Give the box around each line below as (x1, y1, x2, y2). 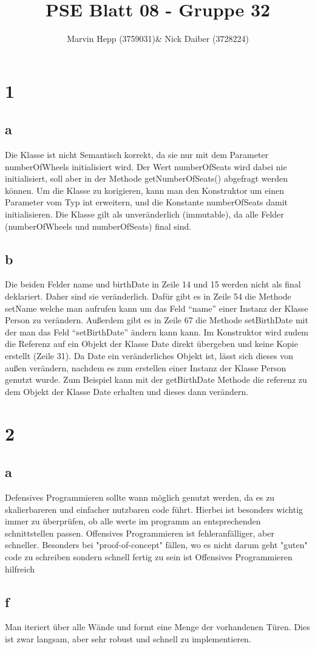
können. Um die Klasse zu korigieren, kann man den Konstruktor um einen (5, 184, 285, 196)
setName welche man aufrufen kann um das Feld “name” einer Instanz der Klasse (5, 301, 308, 314)
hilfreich (5, 562, 35, 575)
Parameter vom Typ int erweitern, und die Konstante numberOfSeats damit (5, 196, 288, 208)
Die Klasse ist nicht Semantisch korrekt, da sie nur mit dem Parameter (5, 148, 269, 161)
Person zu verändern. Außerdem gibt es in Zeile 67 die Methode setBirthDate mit (5, 314, 308, 326)
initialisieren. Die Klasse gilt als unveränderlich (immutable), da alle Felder (5, 208, 284, 221)
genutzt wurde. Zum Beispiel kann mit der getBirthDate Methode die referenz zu (5, 373, 307, 386)
